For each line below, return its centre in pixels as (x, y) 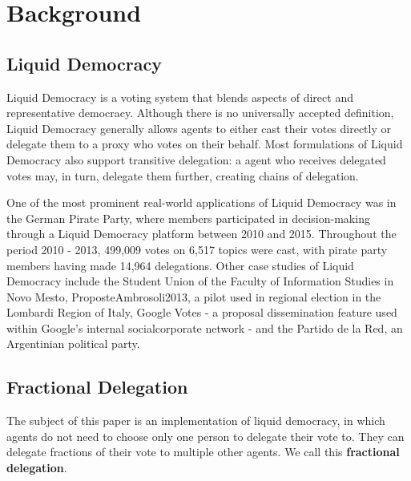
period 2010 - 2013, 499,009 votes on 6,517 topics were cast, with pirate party (197, 249)
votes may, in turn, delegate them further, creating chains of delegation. (183, 175)
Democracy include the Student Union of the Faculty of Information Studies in (200, 281)
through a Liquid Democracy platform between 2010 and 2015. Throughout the (201, 234)
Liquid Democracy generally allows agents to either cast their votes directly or (199, 128)
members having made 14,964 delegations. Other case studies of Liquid (180, 265)
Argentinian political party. (73, 344)
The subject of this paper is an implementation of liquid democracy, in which (196, 420)
